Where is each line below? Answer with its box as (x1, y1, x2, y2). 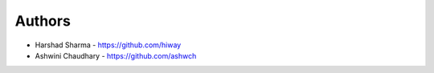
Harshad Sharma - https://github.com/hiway (35, 40, 182, 50)
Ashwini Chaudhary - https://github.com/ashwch (35, 51, 197, 60)
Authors (14, 12, 72, 30)
